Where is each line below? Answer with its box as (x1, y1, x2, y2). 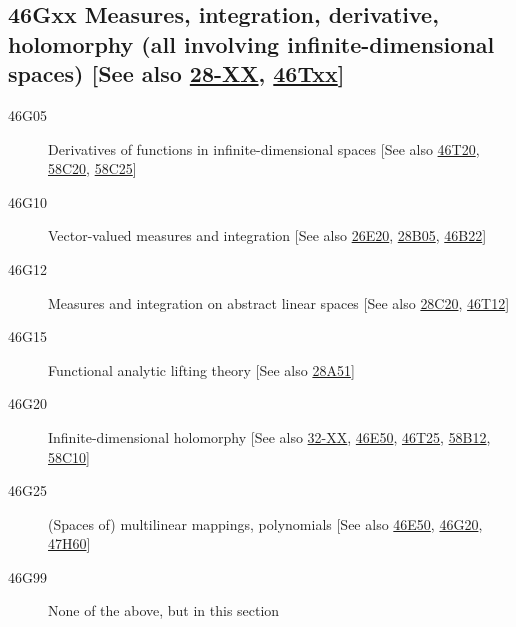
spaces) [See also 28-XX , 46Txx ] (8, 58, 345, 89)
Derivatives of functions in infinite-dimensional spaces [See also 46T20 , (48, 138, 480, 159)
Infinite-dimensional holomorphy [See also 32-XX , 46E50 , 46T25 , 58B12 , (48, 426, 491, 447)
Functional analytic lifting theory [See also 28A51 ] (48, 359, 355, 380)
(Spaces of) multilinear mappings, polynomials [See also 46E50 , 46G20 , (48, 513, 483, 534)
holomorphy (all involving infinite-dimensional (8, 28, 495, 59)
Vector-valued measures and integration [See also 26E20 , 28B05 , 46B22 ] (48, 225, 487, 246)
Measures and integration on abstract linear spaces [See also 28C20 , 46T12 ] (48, 292, 510, 313)
